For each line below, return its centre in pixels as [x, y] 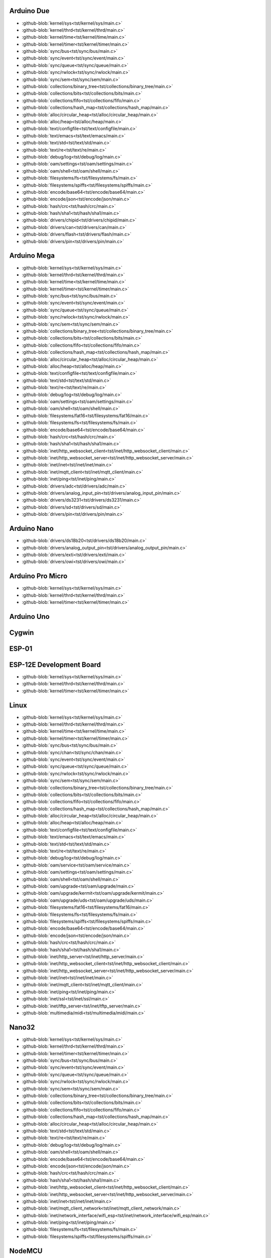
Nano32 [22, 1027]
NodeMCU [26, 1251]
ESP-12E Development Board [55, 664]
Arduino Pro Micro [38, 576]
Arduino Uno [29, 616]
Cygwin [22, 632]
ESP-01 [21, 648]
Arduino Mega [32, 256]
